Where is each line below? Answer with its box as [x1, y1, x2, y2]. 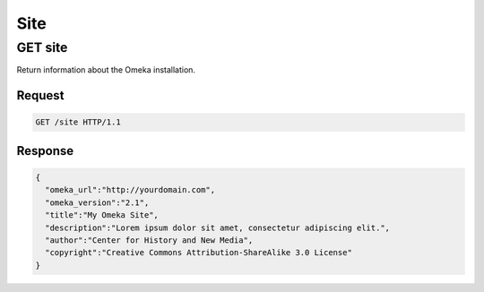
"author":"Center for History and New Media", [45, 235, 254, 245]
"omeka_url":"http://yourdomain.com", [45, 185, 215, 195]
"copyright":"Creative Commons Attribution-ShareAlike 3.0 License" [45, 247, 353, 258]
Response [16, 143, 74, 159]
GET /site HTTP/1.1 [35, 117, 121, 127]
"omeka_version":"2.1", [45, 197, 150, 208]
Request [16, 88, 65, 103]
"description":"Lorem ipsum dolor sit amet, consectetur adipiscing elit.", [45, 222, 390, 233]
